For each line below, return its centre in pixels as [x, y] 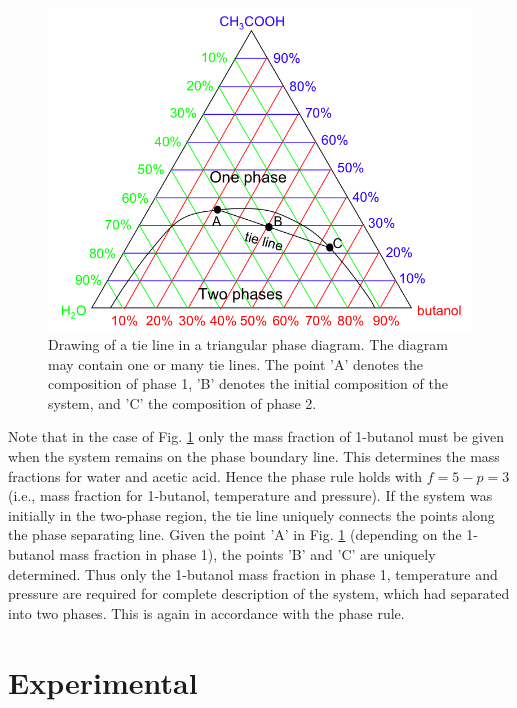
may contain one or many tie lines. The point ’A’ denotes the [236, 363]
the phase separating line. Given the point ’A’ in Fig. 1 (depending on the [235, 534]
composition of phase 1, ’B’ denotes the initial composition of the [248, 383]
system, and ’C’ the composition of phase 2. [182, 402]
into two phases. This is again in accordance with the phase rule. [206, 612]
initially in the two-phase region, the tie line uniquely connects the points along [251, 514]
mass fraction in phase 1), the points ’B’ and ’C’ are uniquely [247, 554]
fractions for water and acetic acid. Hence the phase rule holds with [215, 475]
